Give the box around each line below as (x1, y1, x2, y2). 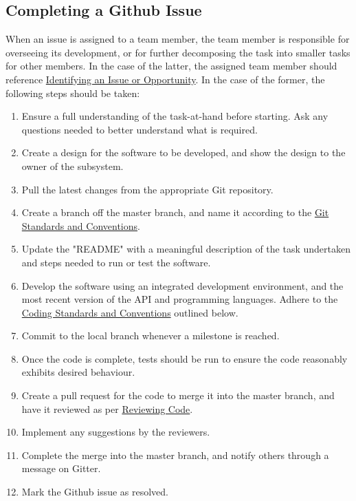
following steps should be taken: (5, 85, 140, 100)
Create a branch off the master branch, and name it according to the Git (21, 205, 329, 220)
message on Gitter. (21, 461, 101, 476)
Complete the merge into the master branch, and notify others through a (21, 447, 329, 462)
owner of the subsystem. (21, 158, 124, 173)
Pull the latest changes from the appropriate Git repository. (21, 182, 274, 196)
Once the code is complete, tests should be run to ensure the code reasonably (21, 351, 348, 365)
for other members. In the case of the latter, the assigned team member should (5, 58, 337, 73)
